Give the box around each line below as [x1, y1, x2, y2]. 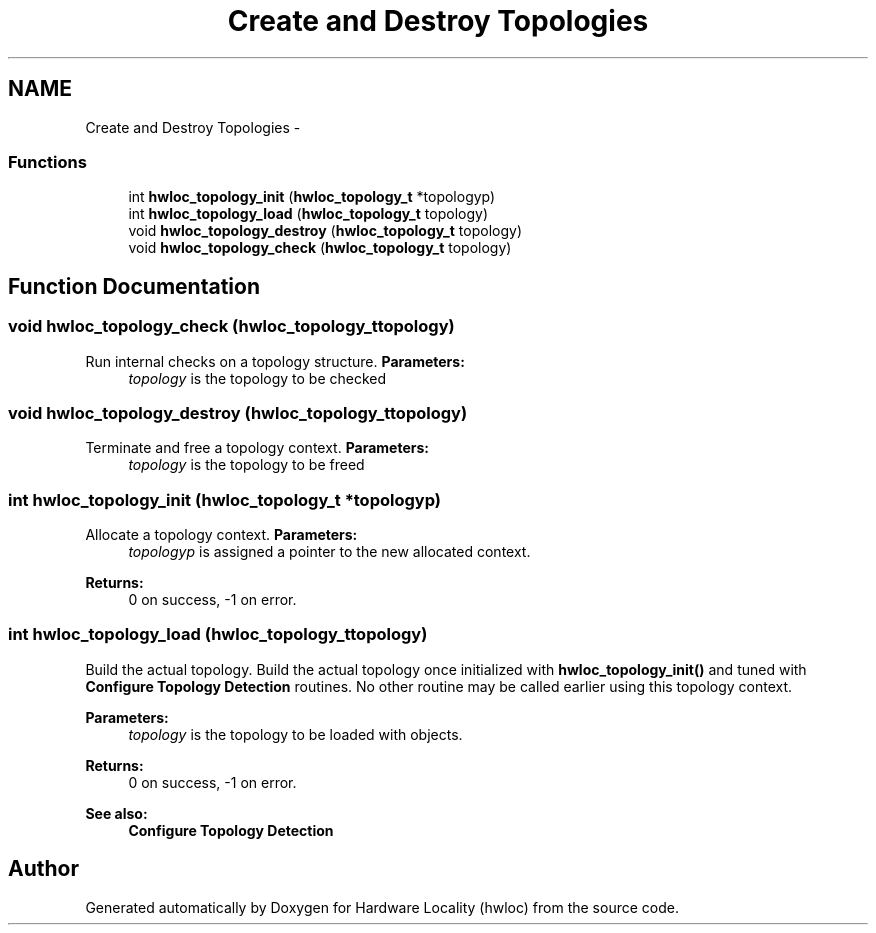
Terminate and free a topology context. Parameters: [85, 439, 429, 457]
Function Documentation [8, 273, 260, 299]
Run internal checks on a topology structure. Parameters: [85, 352, 465, 370]
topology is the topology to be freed [128, 456, 365, 474]
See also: [85, 804, 148, 822]
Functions [8, 151, 87, 172]
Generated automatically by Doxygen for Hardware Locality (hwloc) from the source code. [85, 898, 679, 916]
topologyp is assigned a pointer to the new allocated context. [128, 543, 531, 561]
